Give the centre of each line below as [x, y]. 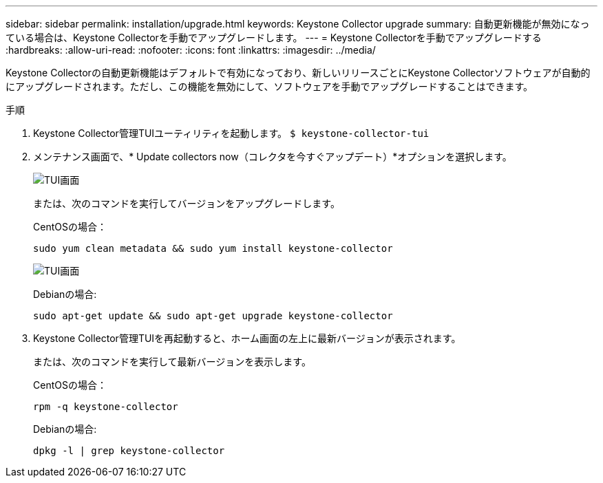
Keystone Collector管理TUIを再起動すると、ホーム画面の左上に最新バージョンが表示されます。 [247, 338]
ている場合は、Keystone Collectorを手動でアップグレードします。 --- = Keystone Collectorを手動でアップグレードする [274, 37]
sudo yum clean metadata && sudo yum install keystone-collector [213, 248]
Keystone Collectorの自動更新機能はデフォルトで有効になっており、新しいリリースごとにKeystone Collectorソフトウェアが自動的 [298, 73]
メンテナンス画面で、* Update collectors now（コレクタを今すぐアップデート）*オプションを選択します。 [273, 157]
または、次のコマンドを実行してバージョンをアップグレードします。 [187, 203]
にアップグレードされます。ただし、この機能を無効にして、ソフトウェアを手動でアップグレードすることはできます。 [269, 86]
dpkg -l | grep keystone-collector [129, 451]
